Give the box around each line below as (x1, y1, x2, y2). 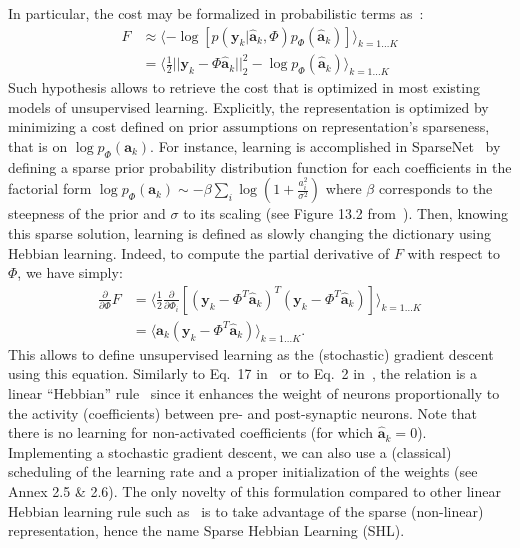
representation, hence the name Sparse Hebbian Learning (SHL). (8, 520, 405, 541)
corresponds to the (378, 178, 493, 199)
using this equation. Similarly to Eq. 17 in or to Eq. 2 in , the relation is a (8, 363, 478, 384)
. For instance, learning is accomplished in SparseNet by (150, 135, 501, 156)
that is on (8, 135, 68, 156)
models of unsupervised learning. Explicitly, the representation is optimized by (8, 96, 489, 117)
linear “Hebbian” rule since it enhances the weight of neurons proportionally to (8, 382, 500, 403)
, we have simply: (17, 262, 123, 283)
